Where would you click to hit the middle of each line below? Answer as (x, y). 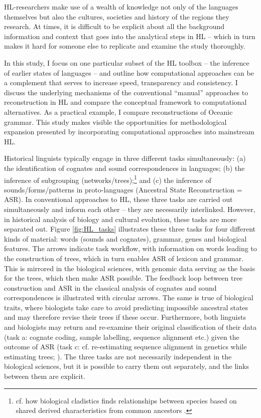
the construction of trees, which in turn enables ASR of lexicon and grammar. (124, 258)
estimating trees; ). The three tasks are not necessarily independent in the (118, 356)
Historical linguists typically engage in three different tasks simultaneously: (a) (125, 158)
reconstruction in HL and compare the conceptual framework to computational (125, 102)
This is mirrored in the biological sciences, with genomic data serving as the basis (129, 268)
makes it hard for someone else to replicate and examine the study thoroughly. (125, 46)
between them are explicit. (45, 376)
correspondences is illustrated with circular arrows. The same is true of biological (129, 297)
